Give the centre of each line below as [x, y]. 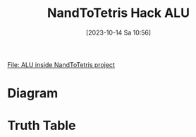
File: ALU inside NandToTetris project [61, 64]
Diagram [33, 94]
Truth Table [42, 126]
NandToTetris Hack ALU [118, 13]
